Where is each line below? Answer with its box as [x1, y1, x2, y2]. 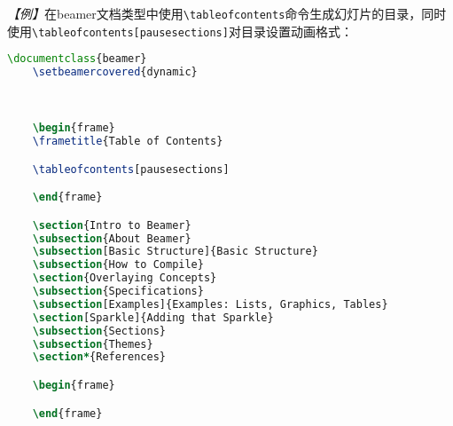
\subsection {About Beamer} [32, 232, 191, 245]
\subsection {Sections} [32, 324, 166, 337]
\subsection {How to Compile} [32, 258, 204, 272]
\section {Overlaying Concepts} [32, 272, 217, 285]
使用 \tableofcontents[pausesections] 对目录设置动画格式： [7, 21, 353, 40]
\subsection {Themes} [32, 337, 153, 351]
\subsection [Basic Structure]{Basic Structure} [32, 245, 318, 258]
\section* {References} [32, 351, 166, 364]
